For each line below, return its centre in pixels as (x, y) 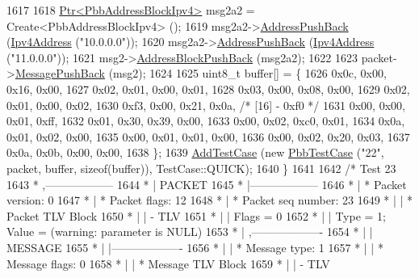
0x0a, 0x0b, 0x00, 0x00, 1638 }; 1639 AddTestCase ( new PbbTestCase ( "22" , (195, 152)
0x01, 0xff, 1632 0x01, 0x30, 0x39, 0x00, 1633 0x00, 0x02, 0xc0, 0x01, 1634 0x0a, (206, 121)
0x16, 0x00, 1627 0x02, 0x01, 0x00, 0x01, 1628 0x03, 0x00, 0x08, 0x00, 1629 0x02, (208, 88)
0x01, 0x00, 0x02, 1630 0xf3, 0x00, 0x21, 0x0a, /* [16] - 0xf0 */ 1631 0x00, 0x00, (206, 105)
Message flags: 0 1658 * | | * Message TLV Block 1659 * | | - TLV (168, 263)
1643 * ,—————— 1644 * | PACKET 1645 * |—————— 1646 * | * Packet (207, 184)
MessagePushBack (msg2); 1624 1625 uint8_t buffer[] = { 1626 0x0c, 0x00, (201, 73)
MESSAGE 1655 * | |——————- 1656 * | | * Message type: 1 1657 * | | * (195, 247)
